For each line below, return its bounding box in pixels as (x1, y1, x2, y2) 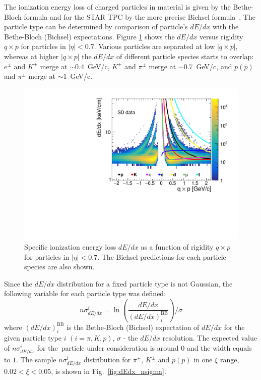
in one (193, 354, 213, 365)
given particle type (4, 332, 61, 343)
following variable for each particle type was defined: (4, 288, 166, 299)
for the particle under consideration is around (37, 342, 179, 353)
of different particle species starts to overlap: (116, 51, 254, 61)
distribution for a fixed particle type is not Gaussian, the (57, 278, 233, 289)
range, (220, 354, 239, 365)
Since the (4, 278, 32, 289)
